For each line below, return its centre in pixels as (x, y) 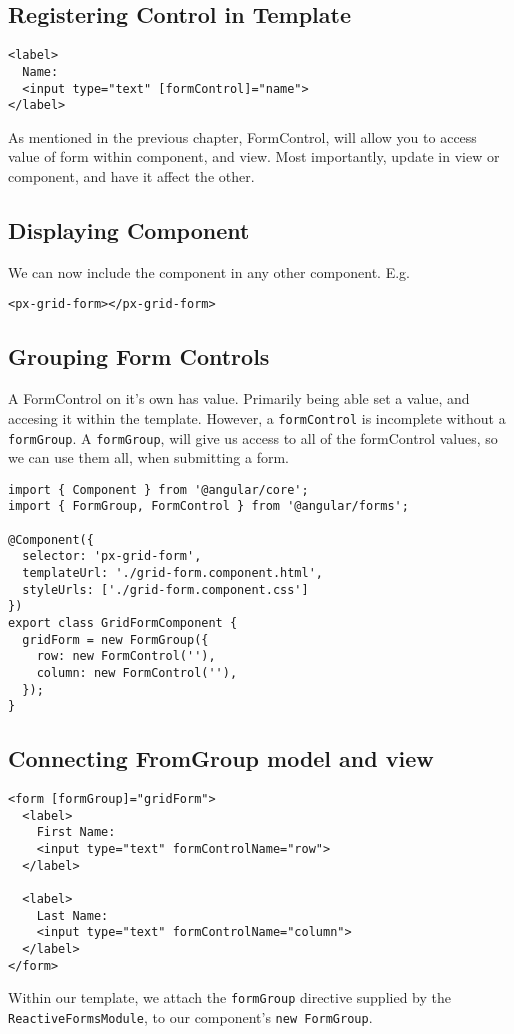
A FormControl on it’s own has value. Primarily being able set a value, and (239, 398)
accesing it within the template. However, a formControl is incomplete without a (257, 417)
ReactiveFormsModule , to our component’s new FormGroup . (190, 1017)
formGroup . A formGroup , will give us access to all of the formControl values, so (253, 437)
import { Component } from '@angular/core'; (158, 489)
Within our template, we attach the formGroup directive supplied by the (229, 997)
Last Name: (72, 915)
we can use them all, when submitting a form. (148, 457)
